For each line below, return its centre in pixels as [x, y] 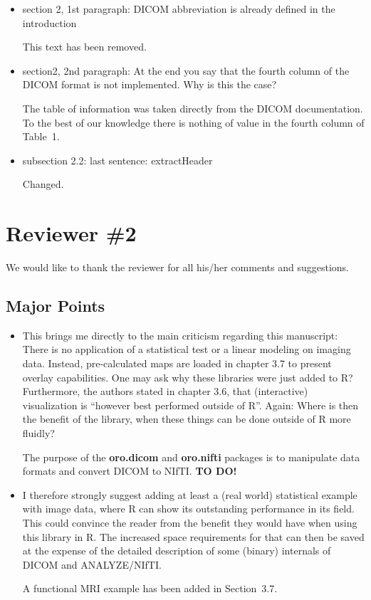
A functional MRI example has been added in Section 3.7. [150, 588]
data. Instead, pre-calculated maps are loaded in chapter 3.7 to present [177, 363]
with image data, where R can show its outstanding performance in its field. [188, 509]
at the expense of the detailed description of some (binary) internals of [177, 551]
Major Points [56, 306]
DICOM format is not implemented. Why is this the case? [150, 84]
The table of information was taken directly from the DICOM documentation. [193, 108]
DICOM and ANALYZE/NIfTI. [92, 564]
